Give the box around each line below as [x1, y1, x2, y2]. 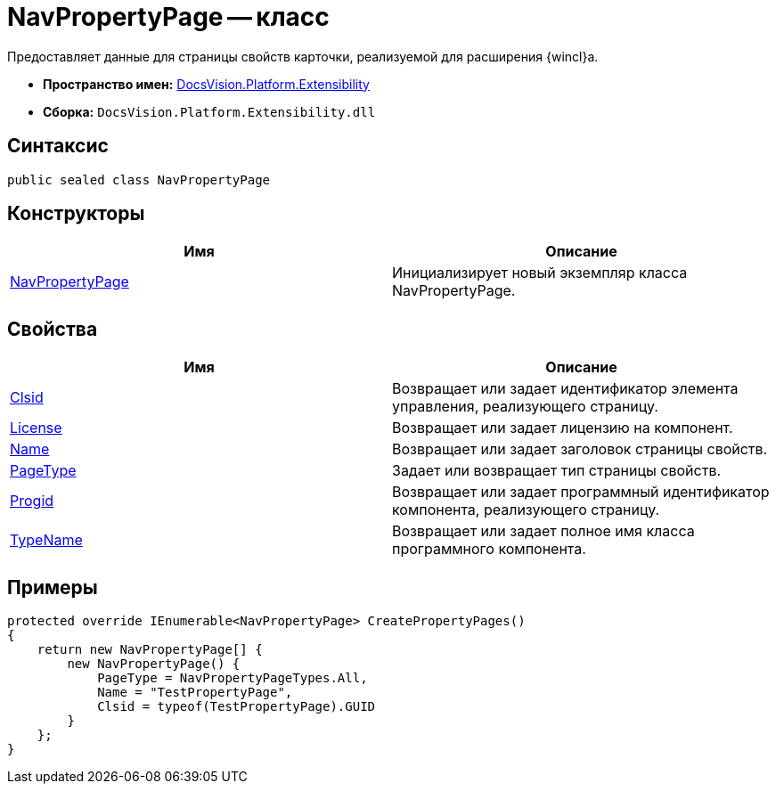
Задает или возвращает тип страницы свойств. [392, 461, 722, 480]
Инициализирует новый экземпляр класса [392, 264, 688, 282]
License [10, 419, 62, 437]
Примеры [7, 575, 98, 599]
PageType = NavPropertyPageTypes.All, [97, 671, 368, 686]
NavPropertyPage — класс [7, 2, 330, 32]
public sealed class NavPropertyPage [7, 172, 271, 187]
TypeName [10, 531, 83, 550]
